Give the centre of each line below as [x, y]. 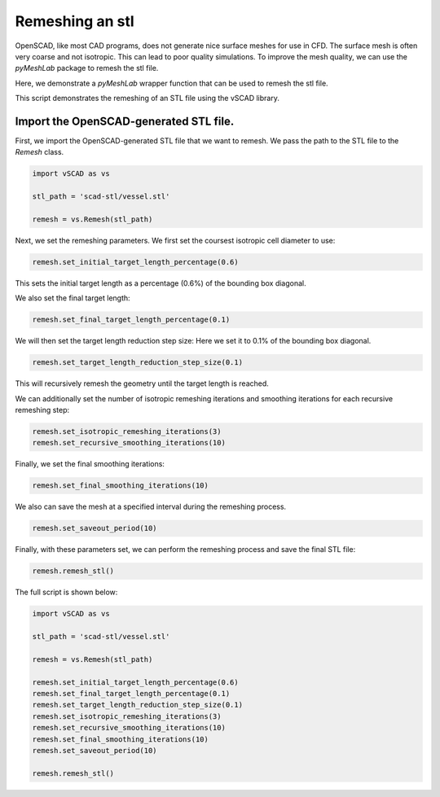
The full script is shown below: [66, 592]
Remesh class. [40, 152]
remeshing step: [42, 410]
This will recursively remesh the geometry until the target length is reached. [142, 383]
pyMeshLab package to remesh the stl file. [87, 68]
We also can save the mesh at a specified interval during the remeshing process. [151, 507]
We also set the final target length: [73, 298]
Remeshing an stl [75, 21]
